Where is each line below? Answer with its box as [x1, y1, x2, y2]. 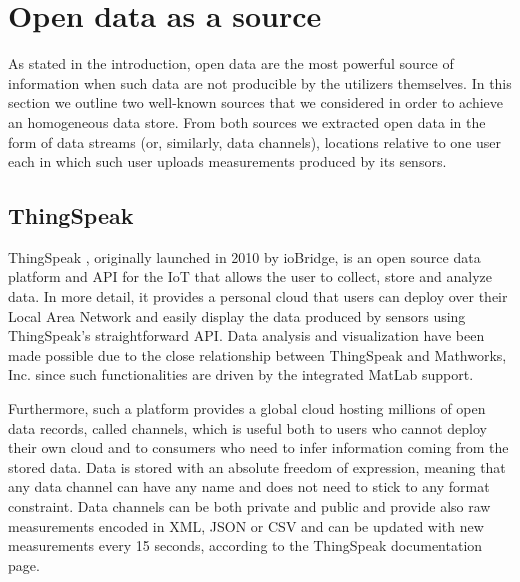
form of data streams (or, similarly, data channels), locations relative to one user [8, 131, 502, 152]
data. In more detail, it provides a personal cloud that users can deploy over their [8, 286, 508, 307]
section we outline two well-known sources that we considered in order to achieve [8, 92, 504, 113]
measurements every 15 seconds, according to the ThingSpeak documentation [8, 535, 483, 556]
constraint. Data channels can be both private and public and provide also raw [8, 496, 491, 517]
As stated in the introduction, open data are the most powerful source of [8, 53, 454, 74]
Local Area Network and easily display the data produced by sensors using [8, 305, 466, 326]
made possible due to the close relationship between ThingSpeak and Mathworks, [8, 344, 507, 365]
